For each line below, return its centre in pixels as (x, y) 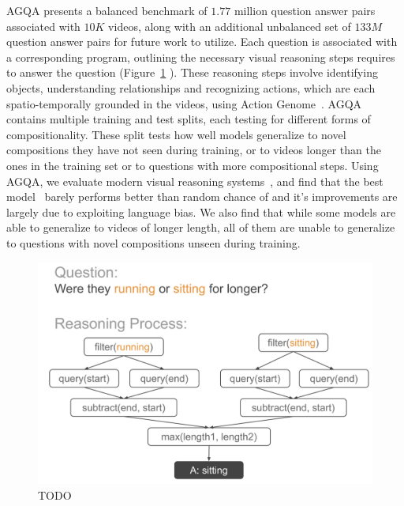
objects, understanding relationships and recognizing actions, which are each (191, 87)
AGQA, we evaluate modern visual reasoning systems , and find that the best (195, 181)
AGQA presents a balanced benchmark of (107, 10)
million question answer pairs (305, 10)
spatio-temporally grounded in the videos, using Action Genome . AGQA (184, 103)
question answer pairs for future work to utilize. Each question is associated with (202, 42)
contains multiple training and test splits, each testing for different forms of (189, 119)
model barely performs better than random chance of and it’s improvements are (202, 196)
